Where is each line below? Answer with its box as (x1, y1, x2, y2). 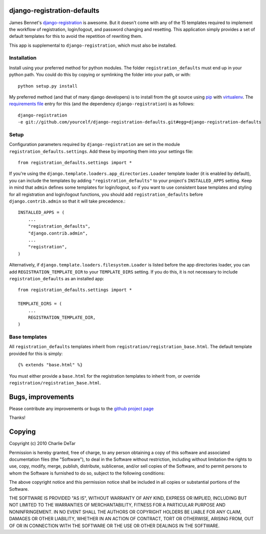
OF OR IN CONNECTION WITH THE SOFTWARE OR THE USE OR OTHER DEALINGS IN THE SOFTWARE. (9, 523, 220, 529)
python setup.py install (18, 83, 78, 89)
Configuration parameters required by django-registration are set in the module (9, 142, 180, 148)
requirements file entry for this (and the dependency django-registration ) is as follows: (9, 101, 195, 107)
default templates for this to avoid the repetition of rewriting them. (9, 33, 143, 39)
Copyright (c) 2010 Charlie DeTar (9, 441, 76, 446)
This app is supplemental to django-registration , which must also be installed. (9, 42, 177, 48)
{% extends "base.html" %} (18, 362, 83, 368)
